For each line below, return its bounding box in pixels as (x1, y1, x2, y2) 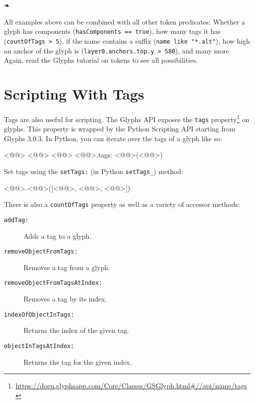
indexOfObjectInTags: (4, 311, 75, 318)
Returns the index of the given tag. (24, 325, 129, 335)
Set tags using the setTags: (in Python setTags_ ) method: (4, 166, 183, 176)
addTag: (4, 216, 29, 224)
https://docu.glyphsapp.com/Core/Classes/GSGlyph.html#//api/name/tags (15, 380, 247, 391)
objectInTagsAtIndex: (4, 342, 75, 350)
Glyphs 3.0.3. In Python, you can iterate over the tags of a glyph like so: (4, 133, 222, 143)
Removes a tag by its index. (24, 294, 107, 304)
